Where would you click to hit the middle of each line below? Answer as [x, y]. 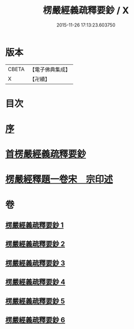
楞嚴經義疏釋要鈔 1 [35, 225]
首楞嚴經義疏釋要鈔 [46, 154]
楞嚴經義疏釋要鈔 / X [86, 10]
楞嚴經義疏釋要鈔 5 [35, 301]
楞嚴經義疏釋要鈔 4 [35, 282]
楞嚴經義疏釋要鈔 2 [35, 244]
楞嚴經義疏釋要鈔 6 [35, 320]
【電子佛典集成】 [50, 69]
